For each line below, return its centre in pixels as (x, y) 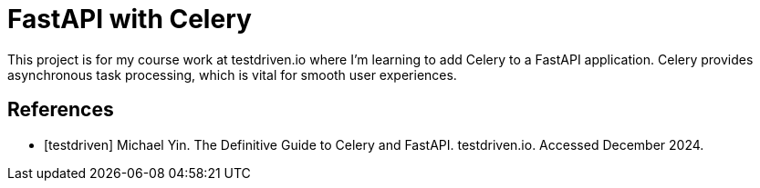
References (61, 110)
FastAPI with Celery (130, 19)
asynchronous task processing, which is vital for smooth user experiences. (232, 74)
